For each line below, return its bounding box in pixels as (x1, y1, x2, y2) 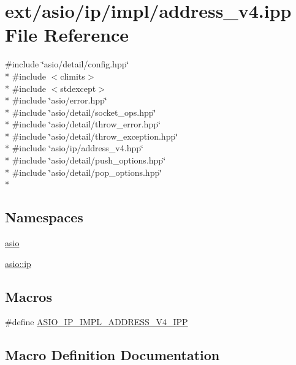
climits (60, 69, 85, 82)
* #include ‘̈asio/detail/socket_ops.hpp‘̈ (5, 105, 156, 118)
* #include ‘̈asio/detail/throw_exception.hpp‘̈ (5, 129, 178, 142)
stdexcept (60, 81, 96, 94)
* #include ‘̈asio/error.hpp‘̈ (5, 94, 107, 107)
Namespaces (5, 208, 83, 227)
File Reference (5, 22, 129, 47)
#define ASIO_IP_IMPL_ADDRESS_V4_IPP (5, 315, 188, 328)
